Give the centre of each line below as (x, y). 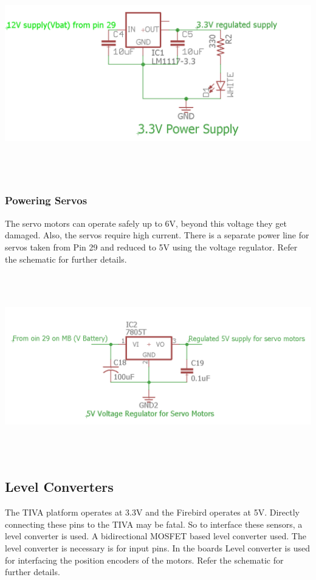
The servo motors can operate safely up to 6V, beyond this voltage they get (146, 223)
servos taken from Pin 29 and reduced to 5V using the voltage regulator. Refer (151, 247)
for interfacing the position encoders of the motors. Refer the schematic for (144, 560)
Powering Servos (46, 200)
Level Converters (59, 487)
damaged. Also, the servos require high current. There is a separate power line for (157, 235)
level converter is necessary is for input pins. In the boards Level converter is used (157, 548)
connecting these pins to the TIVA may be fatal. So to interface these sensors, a (154, 524)
